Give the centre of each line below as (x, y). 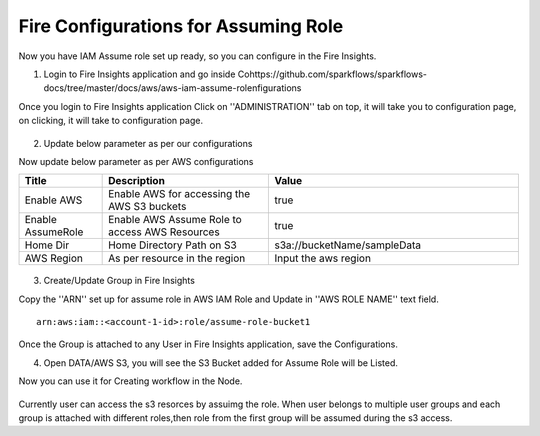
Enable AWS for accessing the (179, 194)
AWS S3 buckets (147, 207)
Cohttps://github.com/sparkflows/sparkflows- (332, 74)
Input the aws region (323, 258)
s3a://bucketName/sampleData (348, 245)
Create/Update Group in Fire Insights (119, 281)
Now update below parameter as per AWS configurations (136, 161)
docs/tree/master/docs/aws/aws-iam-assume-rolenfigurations (172, 88)
